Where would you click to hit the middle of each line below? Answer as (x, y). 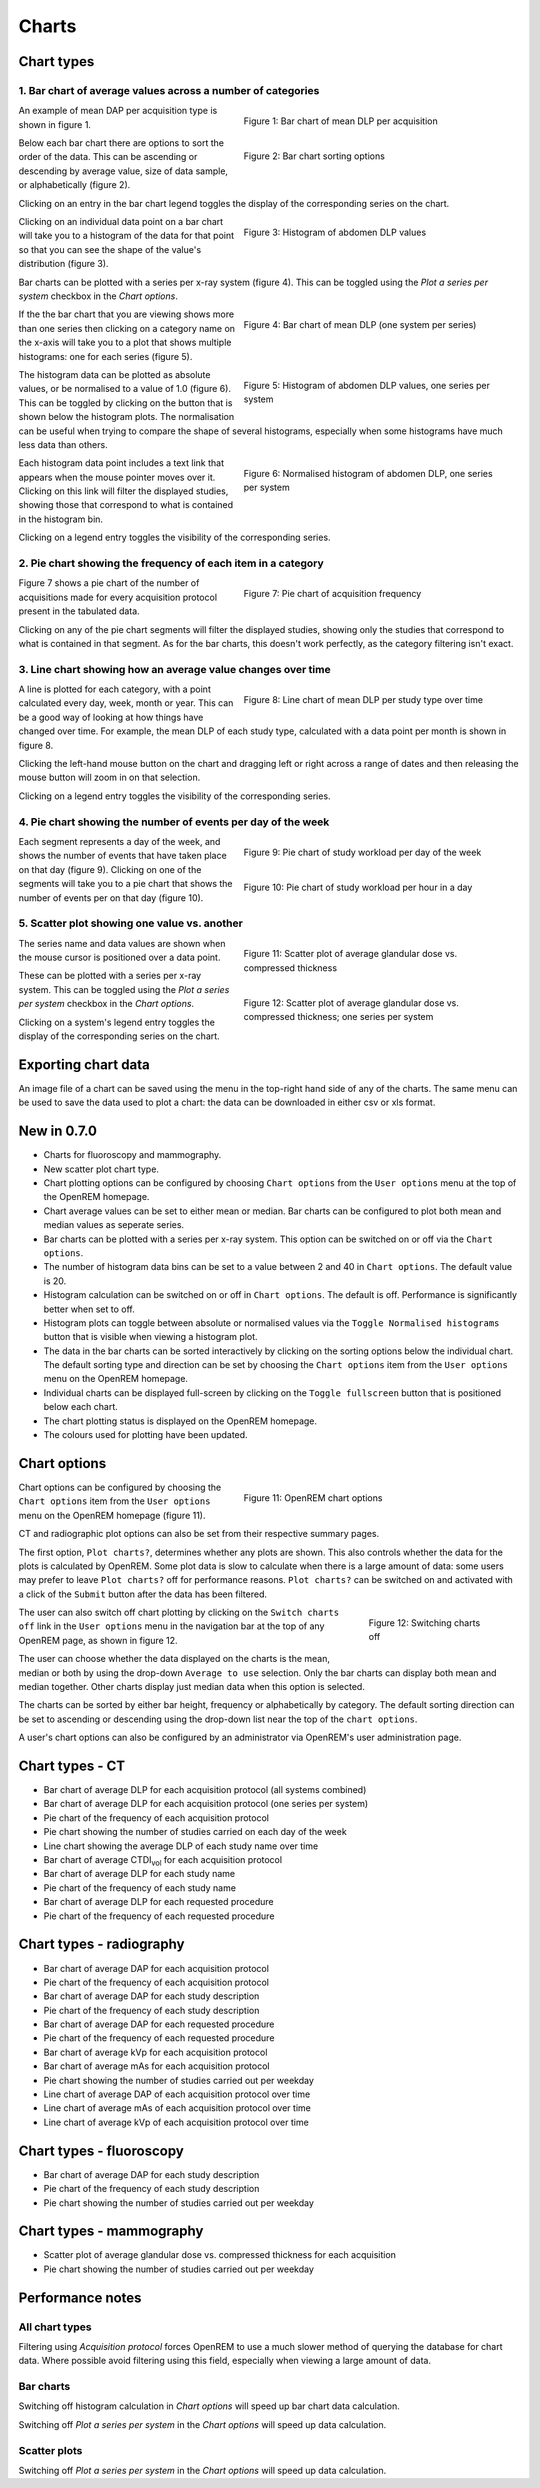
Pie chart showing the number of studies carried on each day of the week (195, 1832)
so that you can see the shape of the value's (110, 249)
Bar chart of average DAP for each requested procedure (159, 2024)
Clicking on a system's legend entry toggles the (116, 1022)
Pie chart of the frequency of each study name (140, 1887)
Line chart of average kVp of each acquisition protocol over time (176, 2122)
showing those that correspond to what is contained (126, 505)
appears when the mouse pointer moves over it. (117, 477)
